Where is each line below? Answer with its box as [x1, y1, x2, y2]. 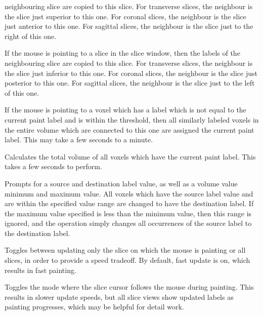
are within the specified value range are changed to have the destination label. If [5, 198, 254, 209]
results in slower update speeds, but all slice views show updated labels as [5, 291, 234, 302]
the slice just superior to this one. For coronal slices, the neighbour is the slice [5, 11, 246, 21]
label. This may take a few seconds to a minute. [5, 134, 153, 145]
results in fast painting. [5, 264, 76, 275]
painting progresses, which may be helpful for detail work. [5, 301, 184, 312]
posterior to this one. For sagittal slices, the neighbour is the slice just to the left [5, 77, 255, 88]
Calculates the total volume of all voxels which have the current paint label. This [5, 151, 256, 162]
